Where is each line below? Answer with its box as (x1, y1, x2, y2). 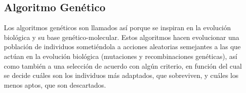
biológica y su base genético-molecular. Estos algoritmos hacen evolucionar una (4, 32, 240, 42)
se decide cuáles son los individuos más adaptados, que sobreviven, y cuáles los (4, 70, 239, 80)
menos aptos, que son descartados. (4, 79, 106, 90)
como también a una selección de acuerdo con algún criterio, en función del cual (4, 60, 242, 71)
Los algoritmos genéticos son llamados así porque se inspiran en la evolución (4, 22, 231, 33)
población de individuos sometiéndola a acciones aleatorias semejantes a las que (4, 41, 241, 52)
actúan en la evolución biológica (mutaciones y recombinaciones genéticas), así (4, 51, 237, 61)
